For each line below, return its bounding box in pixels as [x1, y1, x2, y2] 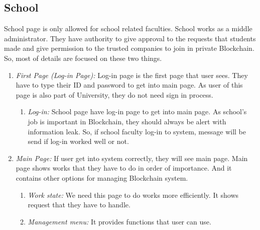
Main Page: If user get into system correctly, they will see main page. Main [16, 152, 248, 163]
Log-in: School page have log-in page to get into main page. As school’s [28, 106, 247, 117]
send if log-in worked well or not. [28, 136, 129, 146]
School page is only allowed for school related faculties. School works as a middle [4, 23, 252, 34]
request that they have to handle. [28, 199, 131, 210]
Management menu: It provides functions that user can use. [28, 216, 211, 226]
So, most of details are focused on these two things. [4, 52, 162, 63]
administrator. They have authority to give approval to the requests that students [4, 33, 256, 43]
